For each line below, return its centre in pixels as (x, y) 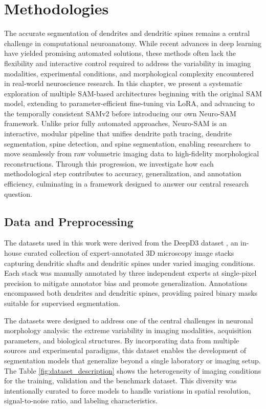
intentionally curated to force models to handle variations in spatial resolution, (127, 390)
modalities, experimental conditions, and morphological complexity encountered (129, 73)
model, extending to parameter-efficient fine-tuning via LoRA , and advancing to (129, 103)
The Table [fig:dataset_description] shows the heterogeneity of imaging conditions (133, 370)
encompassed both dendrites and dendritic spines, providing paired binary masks (131, 293)
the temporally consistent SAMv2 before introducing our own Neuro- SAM (120, 113)
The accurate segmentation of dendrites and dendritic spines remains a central (127, 33)
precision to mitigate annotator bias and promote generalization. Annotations (126, 283)
